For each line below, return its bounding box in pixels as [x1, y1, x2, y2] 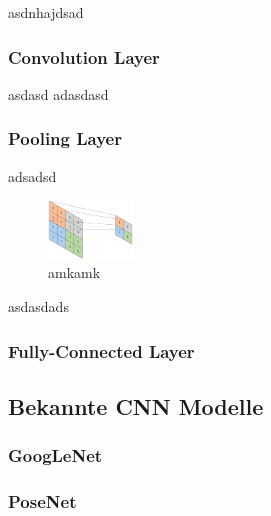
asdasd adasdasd [8, 83, 109, 104]
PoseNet [8, 488, 77, 513]
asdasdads [8, 295, 69, 316]
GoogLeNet [8, 443, 103, 468]
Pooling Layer [8, 126, 122, 151]
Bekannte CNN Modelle [8, 390, 264, 421]
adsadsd [8, 165, 57, 186]
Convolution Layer [8, 44, 160, 69]
